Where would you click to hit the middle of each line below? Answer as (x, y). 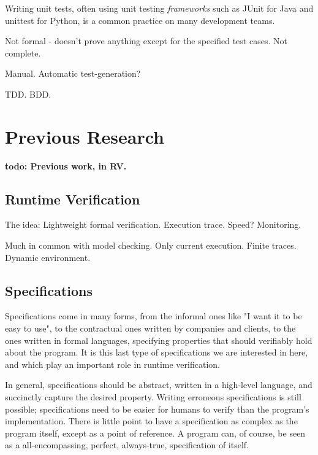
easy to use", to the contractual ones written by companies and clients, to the (150, 328)
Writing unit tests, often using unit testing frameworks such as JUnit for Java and (159, 8)
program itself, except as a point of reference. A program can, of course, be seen (155, 433)
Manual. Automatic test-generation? (73, 73)
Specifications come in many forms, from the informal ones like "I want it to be (153, 316)
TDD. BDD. (28, 94)
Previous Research (85, 136)
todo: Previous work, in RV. (66, 165)
